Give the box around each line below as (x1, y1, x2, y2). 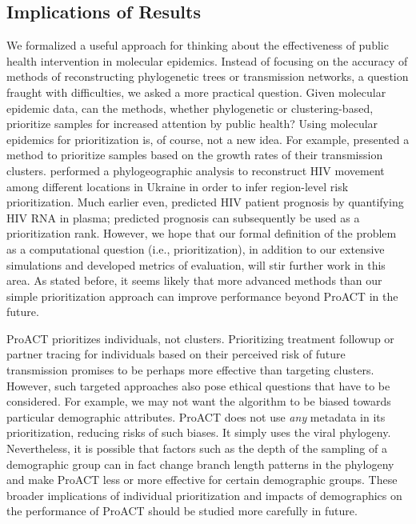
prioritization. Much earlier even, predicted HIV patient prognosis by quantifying (6, 194, 404, 210)
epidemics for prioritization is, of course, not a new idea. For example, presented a (6, 130, 410, 147)
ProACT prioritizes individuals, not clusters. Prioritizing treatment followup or (6, 330, 394, 346)
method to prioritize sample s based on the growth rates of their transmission (6, 146, 383, 163)
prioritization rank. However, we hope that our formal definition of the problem (6, 225, 397, 242)
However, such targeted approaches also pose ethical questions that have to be (6, 377, 390, 394)
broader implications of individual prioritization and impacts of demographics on (6, 486, 402, 503)
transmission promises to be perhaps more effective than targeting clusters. (6, 362, 374, 378)
